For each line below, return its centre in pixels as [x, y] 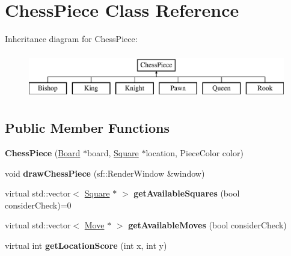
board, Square [113, 153]
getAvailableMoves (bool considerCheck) [207, 225]
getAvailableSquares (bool [187, 193]
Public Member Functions [87, 128]
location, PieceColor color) [195, 153]
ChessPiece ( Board [43, 153]
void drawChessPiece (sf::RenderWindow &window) [105, 173]
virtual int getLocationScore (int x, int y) [86, 245]
